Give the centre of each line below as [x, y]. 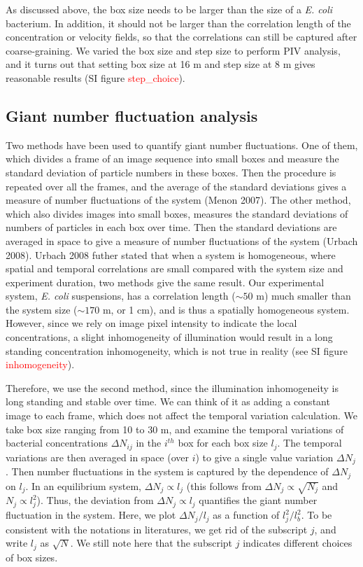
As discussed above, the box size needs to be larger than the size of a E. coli [169, 9]
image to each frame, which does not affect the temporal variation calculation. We [181, 415]
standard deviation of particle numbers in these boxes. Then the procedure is [171, 172]
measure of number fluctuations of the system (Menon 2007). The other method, [178, 200]
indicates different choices [298, 543]
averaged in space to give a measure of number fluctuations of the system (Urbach [182, 240]
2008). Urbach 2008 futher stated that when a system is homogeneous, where [171, 254]
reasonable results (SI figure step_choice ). [95, 77]
